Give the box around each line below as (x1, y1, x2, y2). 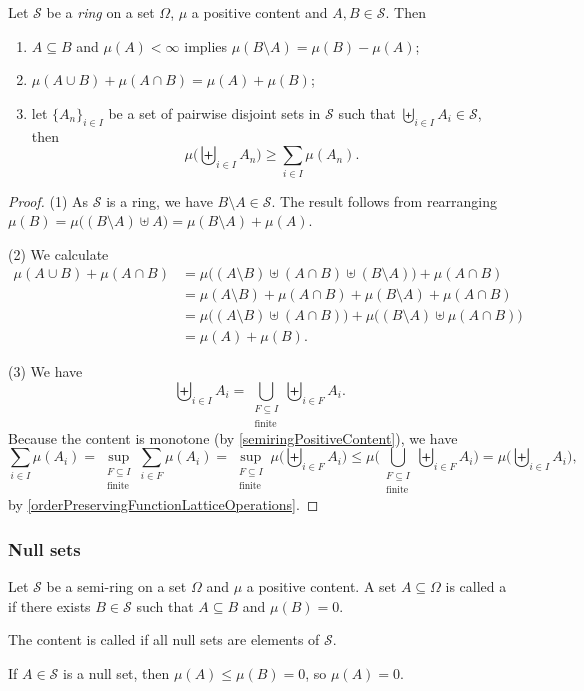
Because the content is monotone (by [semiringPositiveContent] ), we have (8, 427, 458, 448)
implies (184, 35, 228, 56)
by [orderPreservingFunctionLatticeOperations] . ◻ (8, 494, 319, 515)
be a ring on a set (46, 2, 155, 22)
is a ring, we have (106, 190, 213, 211)
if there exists (8, 595, 91, 616)
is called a (445, 575, 507, 596)
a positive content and (191, 2, 328, 22)
